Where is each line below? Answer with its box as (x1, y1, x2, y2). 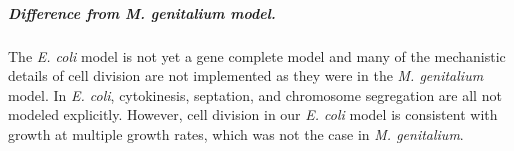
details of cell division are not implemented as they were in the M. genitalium (8, 65, 484, 86)
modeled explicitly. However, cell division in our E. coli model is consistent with (8, 104, 498, 125)
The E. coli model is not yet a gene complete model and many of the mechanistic (8, 45, 506, 66)
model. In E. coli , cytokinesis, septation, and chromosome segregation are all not (8, 84, 502, 105)
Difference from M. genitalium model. (8, 2, 276, 23)
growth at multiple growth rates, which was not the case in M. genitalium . (8, 123, 464, 144)
